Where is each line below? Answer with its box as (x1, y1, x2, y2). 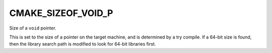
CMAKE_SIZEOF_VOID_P (9, 7, 113, 18)
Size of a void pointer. (9, 25, 56, 31)
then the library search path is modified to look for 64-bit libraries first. (9, 41, 156, 47)
